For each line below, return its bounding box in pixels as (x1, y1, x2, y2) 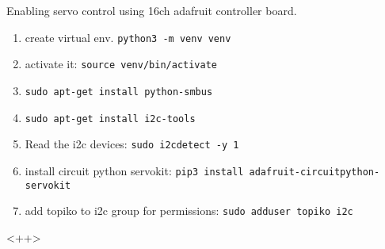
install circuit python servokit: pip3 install (25, 162, 244, 178)
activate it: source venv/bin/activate (25, 56, 217, 72)
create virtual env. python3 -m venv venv (25, 29, 231, 45)
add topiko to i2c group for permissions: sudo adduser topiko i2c (25, 202, 353, 219)
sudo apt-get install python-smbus (25, 86, 213, 98)
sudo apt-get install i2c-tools (25, 113, 196, 125)
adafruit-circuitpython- (249, 166, 380, 178)
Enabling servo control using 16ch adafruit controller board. (6, 2, 297, 18)
